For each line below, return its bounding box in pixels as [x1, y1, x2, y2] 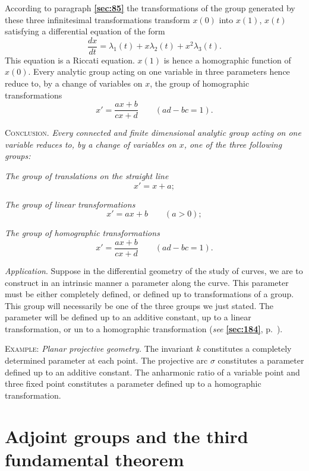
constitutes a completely [203, 342, 292, 355]
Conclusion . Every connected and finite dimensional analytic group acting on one [5, 126, 301, 139]
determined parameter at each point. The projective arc [5, 354, 208, 367]
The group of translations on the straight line [5, 170, 169, 182]
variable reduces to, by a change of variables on [5, 138, 176, 150]
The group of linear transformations [5, 198, 135, 210]
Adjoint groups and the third [5, 424, 248, 448]
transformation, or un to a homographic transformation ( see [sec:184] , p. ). [5, 322, 283, 335]
